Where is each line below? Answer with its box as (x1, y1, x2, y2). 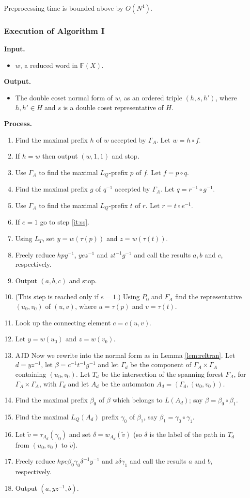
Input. (4, 44, 25, 54)
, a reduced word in (20, 60, 78, 70)
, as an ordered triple (120, 93, 182, 102)
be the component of (130, 359, 191, 369)
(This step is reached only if (15, 291, 98, 302)
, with (39, 378, 57, 388)
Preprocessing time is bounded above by (4, 3, 124, 13)
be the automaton (101, 378, 155, 388)
